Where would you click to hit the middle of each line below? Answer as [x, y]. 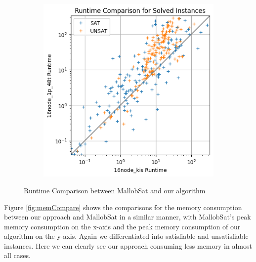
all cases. [17, 255]
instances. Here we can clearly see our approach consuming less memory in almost [128, 245]
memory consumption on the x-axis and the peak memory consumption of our [122, 226]
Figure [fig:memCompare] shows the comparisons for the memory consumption [123, 207]
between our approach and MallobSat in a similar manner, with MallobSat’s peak [128, 217]
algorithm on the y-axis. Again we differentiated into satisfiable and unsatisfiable [126, 236]
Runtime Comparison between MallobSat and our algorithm [115, 190]
